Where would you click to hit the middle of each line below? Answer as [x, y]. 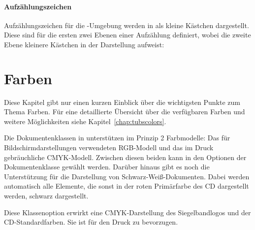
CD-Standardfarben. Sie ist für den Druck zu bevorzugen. [91, 222]
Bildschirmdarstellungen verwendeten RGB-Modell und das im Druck [109, 148]
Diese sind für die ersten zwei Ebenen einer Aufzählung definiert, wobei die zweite [127, 35]
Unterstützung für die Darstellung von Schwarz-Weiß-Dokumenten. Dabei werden [127, 176]
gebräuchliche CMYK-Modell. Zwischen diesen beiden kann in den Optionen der [125, 157]
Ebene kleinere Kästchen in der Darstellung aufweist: [84, 44]
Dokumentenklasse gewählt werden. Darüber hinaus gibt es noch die [107, 167]
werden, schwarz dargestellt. [46, 196]
